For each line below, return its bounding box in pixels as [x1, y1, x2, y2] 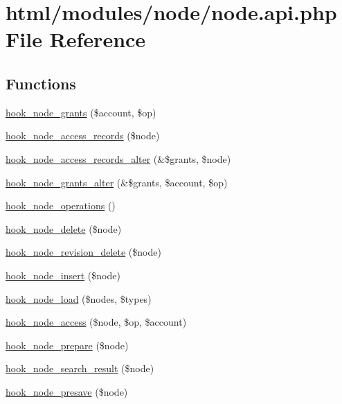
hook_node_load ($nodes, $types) [6, 291, 152, 306]
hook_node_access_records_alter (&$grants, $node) [6, 151, 231, 166]
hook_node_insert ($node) [6, 267, 120, 282]
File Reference [6, 25, 146, 53]
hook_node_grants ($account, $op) [6, 105, 156, 119]
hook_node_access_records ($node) [6, 128, 160, 143]
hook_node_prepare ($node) [6, 337, 129, 352]
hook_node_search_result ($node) [6, 361, 154, 376]
